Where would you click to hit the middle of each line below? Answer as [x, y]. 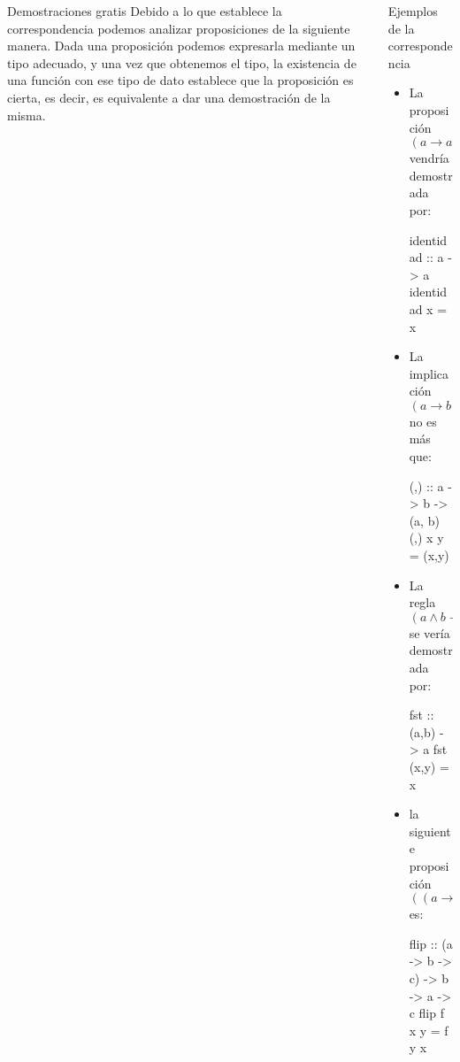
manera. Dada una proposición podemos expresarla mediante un [181, 46]
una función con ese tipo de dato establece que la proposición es [180, 80]
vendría [429, 158]
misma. [27, 115]
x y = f [429, 1030]
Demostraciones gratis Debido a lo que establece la [145, 11]
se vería [429, 632]
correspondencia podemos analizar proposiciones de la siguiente [179, 28]
